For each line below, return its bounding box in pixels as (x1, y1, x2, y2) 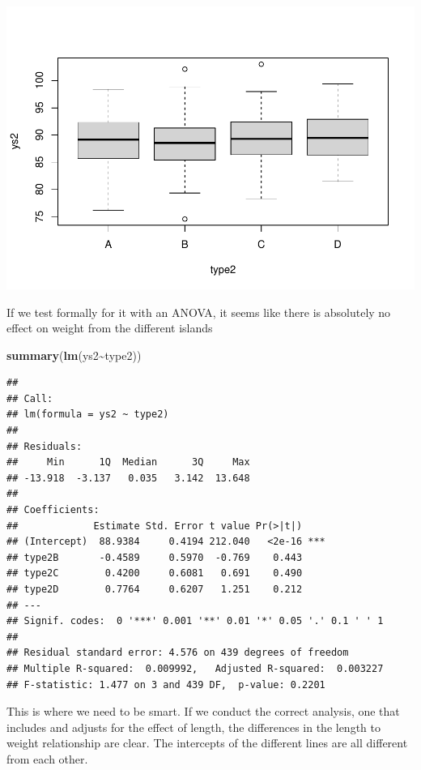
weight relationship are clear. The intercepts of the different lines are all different (6, 734, 408, 751)
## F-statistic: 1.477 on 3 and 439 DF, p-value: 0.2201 (6, 678, 325, 691)
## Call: (6, 392, 53, 404)
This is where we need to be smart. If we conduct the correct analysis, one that (6, 703, 400, 720)
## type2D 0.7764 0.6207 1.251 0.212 (6, 584, 303, 596)
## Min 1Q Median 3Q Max (6, 456, 250, 468)
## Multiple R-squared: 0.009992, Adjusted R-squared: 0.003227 (6, 662, 384, 674)
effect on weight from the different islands (6, 319, 213, 336)
